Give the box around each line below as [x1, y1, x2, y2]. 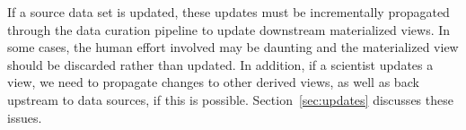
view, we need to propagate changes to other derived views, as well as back [7, 73, 419, 91]
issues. [7, 108, 42, 126]
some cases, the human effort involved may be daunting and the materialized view [7, 38, 459, 56]
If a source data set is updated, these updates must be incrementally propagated [7, 3, 450, 21]
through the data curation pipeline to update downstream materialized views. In [7, 20, 451, 39]
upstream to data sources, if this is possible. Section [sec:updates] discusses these [7, 90, 453, 108]
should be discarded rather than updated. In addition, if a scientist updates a [7, 55, 434, 74]
